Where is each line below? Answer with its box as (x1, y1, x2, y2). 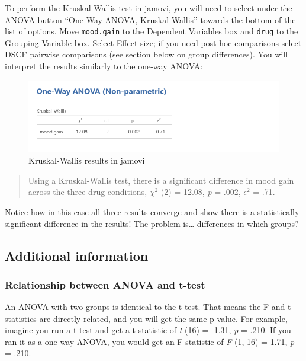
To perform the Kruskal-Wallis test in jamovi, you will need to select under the (5, 2, 292, 14)
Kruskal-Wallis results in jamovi (28, 154, 145, 167)
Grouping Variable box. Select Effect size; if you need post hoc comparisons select (5, 36, 302, 49)
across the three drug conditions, (28, 186, 147, 198)
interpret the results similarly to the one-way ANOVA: (5, 60, 203, 72)
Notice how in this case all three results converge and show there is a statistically (5, 205, 299, 218)
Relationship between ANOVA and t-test (5, 277, 205, 292)
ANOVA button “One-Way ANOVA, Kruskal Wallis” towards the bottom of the (5, 13, 296, 25)
